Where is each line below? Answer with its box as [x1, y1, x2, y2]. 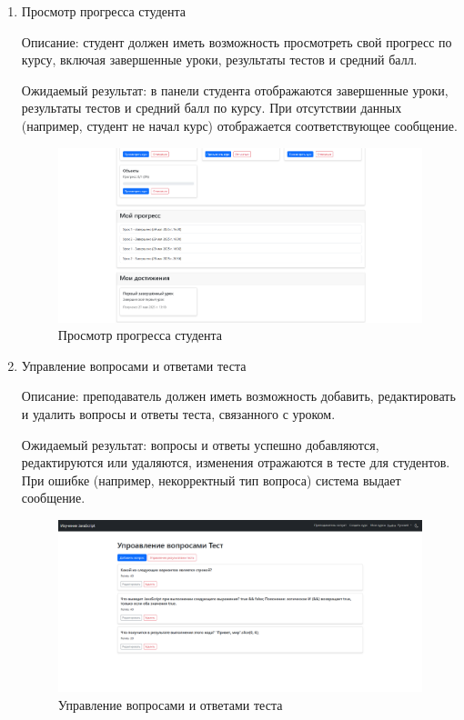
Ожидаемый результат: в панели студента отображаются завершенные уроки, [21, 80, 449, 99]
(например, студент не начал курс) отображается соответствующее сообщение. [21, 115, 458, 135]
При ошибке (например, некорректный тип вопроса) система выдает [21, 470, 401, 489]
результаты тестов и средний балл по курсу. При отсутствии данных [21, 98, 402, 117]
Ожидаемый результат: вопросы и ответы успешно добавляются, [21, 435, 379, 454]
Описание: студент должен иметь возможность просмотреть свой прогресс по [21, 32, 452, 51]
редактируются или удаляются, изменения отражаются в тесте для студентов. [21, 453, 450, 472]
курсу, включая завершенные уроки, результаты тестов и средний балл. [21, 50, 418, 69]
